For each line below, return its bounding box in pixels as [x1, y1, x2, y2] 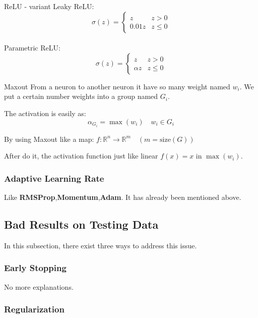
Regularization [4, 303, 64, 315]
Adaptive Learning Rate [4, 172, 104, 184]
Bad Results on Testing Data [4, 217, 159, 232]
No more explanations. [4, 281, 74, 292]
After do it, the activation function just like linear [4, 150, 158, 161]
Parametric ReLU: [4, 42, 60, 53]
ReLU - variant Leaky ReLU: [4, 1, 94, 11]
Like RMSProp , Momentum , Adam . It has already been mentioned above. [4, 192, 241, 202]
